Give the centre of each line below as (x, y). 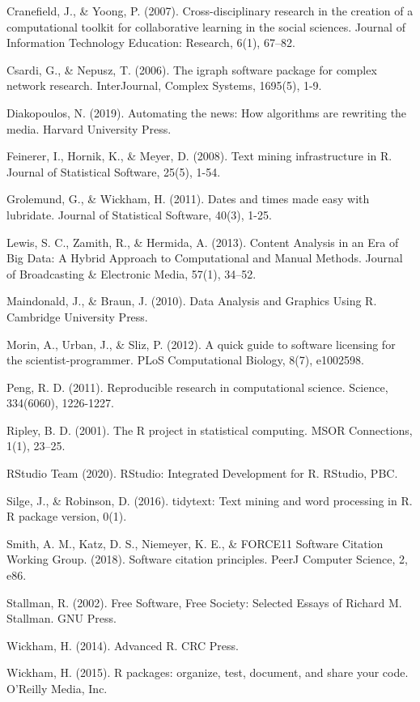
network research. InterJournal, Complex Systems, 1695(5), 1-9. (164, 85)
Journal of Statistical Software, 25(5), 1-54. (114, 171)
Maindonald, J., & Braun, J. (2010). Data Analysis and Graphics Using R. (192, 301)
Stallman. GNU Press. (62, 618)
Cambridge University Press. (77, 316)
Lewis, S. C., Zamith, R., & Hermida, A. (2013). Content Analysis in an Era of (203, 242)
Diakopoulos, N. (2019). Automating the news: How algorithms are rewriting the (207, 112)
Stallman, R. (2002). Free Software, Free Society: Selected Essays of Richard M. (204, 602)
